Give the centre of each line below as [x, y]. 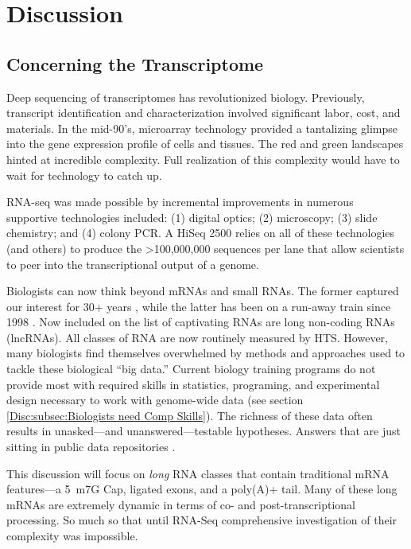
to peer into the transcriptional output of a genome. [133, 264]
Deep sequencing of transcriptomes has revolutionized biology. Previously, [186, 97]
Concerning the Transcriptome [135, 63]
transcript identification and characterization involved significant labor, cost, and [204, 113]
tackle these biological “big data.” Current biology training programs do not [191, 369]
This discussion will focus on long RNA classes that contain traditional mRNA [198, 473]
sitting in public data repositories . [91, 447]
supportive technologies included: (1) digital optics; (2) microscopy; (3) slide [192, 217]
